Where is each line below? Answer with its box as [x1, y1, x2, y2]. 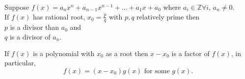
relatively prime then [136, 11, 200, 21]
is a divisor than [10, 22, 59, 32]
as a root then [106, 48, 148, 58]
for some [144, 67, 170, 75]
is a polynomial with [33, 48, 95, 58]
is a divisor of [9, 32, 51, 42]
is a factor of [171, 48, 210, 58]
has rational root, [33, 11, 85, 21]
